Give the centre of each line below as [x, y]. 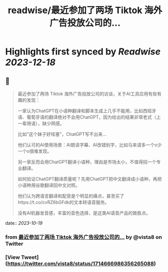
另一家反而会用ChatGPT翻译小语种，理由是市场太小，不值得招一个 [87, 162]
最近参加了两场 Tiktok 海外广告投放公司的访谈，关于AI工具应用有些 [87, 94]
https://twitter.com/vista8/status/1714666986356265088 [81, 263]
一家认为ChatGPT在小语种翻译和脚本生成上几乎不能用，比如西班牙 [87, 111]
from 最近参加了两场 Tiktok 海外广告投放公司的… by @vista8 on [84, 237]
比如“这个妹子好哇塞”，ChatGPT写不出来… [62, 134]
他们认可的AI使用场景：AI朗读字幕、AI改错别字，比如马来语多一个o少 [90, 145]
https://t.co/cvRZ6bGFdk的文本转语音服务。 [64, 202]
